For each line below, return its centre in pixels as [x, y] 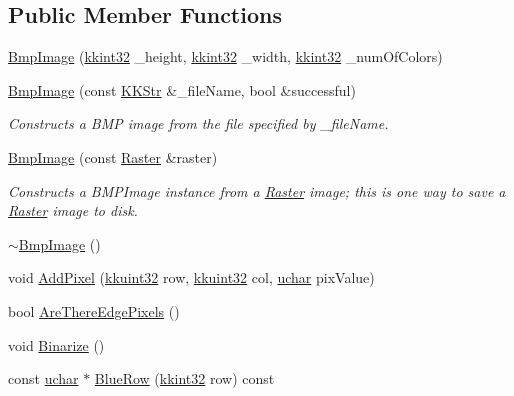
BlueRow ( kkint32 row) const [184, 378]
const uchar [43, 378]
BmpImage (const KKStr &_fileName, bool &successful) [182, 89]
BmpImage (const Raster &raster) [113, 156]
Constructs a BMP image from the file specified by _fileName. [198, 123]
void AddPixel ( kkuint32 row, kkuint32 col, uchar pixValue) [191, 277]
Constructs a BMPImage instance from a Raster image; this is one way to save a [257, 190]
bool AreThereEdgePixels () [94, 310]
